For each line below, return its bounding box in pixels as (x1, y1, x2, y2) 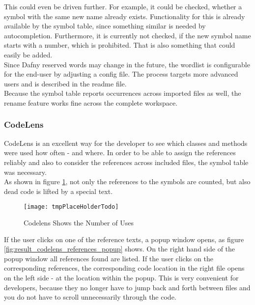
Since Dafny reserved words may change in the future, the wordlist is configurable (4, 59, 250, 69)
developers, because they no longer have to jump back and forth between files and (4, 282, 251, 292)
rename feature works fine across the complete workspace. (4, 97, 178, 108)
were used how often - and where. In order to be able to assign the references (4, 147, 236, 158)
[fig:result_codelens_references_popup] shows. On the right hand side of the (4, 244, 235, 254)
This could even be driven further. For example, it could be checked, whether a (4, 1, 242, 11)
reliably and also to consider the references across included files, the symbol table (4, 157, 249, 167)
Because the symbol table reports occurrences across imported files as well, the (4, 88, 241, 98)
